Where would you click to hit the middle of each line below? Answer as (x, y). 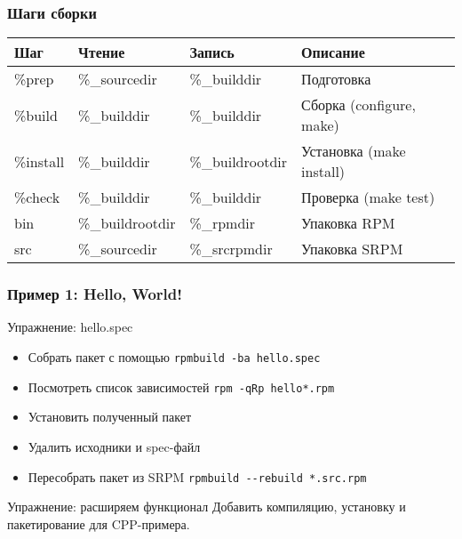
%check (37, 197)
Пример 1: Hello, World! (95, 294)
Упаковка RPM (348, 223)
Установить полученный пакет (110, 417)
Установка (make (354, 151)
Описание (333, 52)
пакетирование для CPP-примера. (99, 523)
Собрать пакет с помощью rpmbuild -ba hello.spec (174, 357)
